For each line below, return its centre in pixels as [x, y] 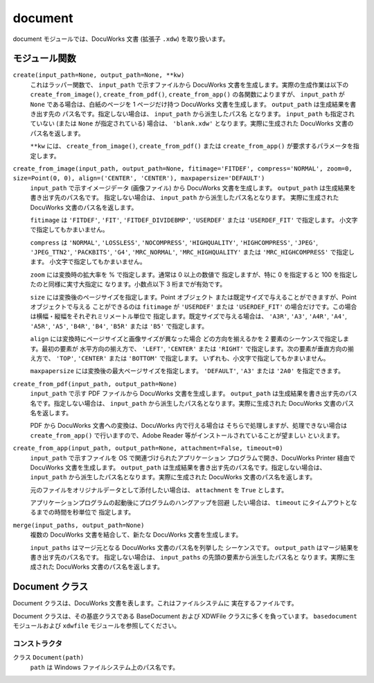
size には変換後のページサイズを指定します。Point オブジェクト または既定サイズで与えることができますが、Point [193, 297]
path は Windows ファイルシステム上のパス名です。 [105, 667]
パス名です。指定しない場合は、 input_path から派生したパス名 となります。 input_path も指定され [208, 114]
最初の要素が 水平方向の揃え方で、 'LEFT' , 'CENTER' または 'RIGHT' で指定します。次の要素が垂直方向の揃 [198, 348]
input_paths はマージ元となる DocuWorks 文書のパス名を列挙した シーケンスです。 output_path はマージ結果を [195, 547]
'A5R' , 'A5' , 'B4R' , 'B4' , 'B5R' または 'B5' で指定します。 [119, 326]
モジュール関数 [44, 59]
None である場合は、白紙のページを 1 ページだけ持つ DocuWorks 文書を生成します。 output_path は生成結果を [190, 104]
